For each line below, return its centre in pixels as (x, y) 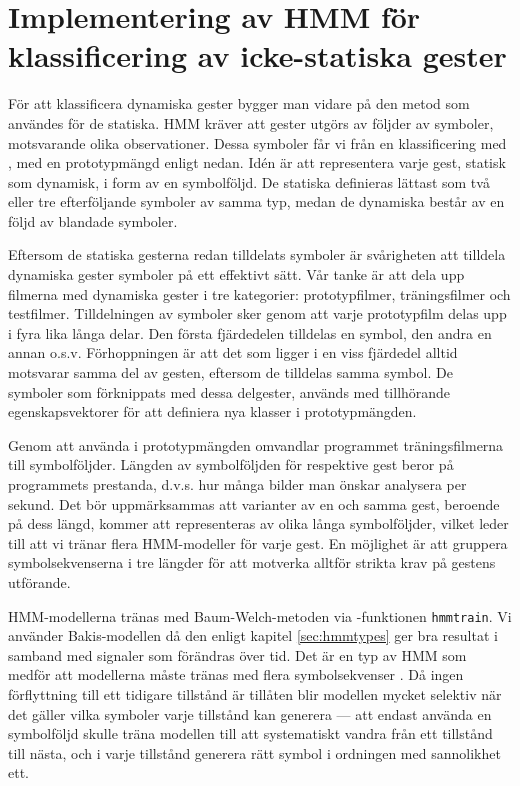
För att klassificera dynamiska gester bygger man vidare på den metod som (239, 103)
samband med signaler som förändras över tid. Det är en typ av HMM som (237, 654)
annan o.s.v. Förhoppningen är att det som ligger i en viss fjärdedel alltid (233, 352)
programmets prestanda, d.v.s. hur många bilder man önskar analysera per (237, 484)
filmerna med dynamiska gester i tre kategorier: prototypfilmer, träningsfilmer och (259, 293)
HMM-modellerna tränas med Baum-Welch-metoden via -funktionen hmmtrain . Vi (260, 615)
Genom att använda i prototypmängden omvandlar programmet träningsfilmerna (256, 444)
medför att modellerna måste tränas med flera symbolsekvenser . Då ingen (236, 674)
